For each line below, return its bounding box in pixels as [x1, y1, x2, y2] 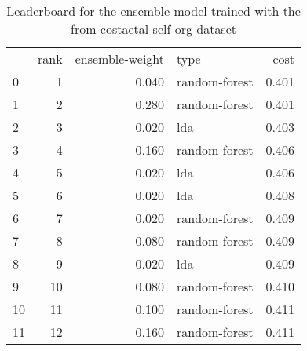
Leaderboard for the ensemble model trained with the [6, 2, 301, 20]
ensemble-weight [75, 49, 165, 68]
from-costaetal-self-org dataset [71, 20, 237, 38]
